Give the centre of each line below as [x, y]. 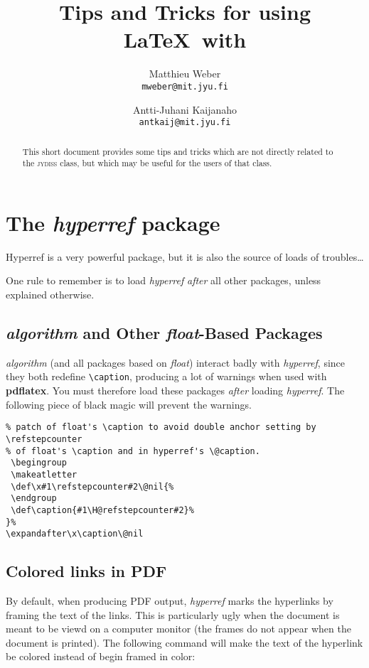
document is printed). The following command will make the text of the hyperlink [184, 642]
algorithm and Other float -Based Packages [164, 333]
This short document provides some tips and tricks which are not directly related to [178, 151]
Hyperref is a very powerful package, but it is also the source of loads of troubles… [185, 256]
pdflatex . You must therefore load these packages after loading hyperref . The [175, 390]
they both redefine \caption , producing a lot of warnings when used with [166, 376]
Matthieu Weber [185, 74]
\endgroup [34, 499]
